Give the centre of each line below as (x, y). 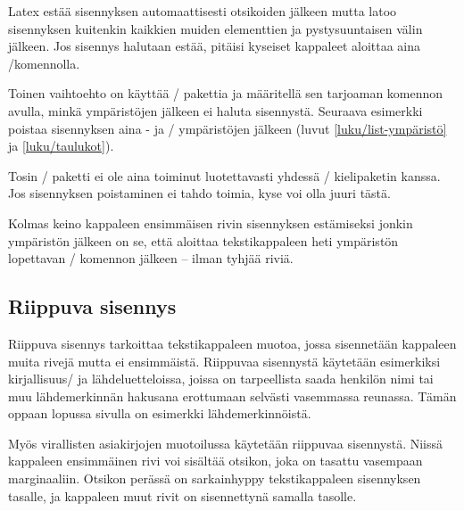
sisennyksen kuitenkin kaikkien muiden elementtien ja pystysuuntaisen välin (215, 28)
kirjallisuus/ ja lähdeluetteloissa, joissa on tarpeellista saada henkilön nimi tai (221, 379)
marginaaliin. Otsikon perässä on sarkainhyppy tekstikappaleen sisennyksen (215, 478)
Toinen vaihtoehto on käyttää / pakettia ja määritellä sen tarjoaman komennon (226, 93)
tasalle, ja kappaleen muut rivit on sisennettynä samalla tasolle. (182, 495)
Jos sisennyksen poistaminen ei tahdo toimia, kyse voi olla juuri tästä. (199, 193)
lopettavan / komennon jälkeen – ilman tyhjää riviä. (151, 258)
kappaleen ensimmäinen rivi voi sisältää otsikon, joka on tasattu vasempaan (215, 461)
